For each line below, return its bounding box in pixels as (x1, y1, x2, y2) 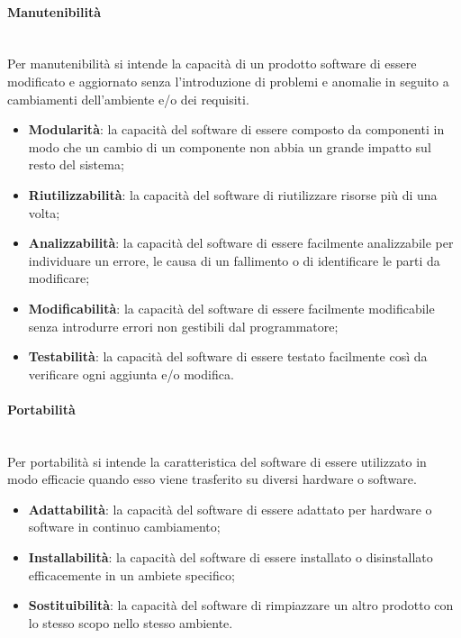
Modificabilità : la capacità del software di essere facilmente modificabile (28, 298, 435, 317)
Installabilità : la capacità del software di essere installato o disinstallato (28, 548, 433, 567)
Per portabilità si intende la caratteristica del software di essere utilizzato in (7, 451, 427, 470)
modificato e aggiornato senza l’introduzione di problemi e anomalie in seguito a (7, 71, 449, 90)
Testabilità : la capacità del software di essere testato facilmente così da (28, 347, 428, 366)
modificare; (28, 269, 90, 287)
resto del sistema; (28, 155, 124, 174)
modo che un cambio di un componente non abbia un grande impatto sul (28, 137, 431, 156)
